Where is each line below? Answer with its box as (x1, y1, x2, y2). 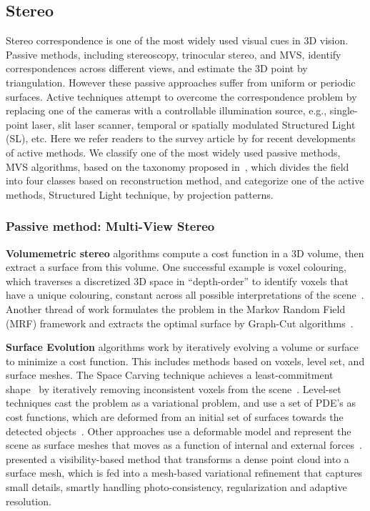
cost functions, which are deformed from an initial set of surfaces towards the (6, 410, 344, 425)
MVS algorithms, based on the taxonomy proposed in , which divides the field (6, 159, 349, 174)
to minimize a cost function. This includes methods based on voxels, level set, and (6, 353, 365, 368)
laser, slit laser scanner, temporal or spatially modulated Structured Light (31, 116, 356, 132)
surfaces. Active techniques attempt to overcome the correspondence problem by (6, 89, 357, 104)
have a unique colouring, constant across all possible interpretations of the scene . (6, 287, 364, 302)
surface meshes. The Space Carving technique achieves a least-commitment (6, 367, 334, 382)
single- (329, 103, 358, 118)
